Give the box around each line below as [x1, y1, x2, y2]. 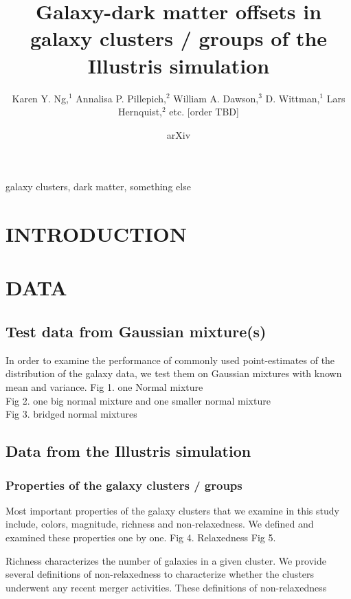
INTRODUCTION [5, 220, 188, 248]
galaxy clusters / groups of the [30, 24, 328, 52]
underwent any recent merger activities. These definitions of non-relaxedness [5, 580, 327, 594]
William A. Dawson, [173, 91, 259, 105]
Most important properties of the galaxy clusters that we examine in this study [5, 503, 339, 517]
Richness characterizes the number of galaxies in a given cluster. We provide [5, 553, 327, 567]
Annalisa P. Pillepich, [76, 91, 166, 105]
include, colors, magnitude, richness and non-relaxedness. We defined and [5, 517, 314, 531]
